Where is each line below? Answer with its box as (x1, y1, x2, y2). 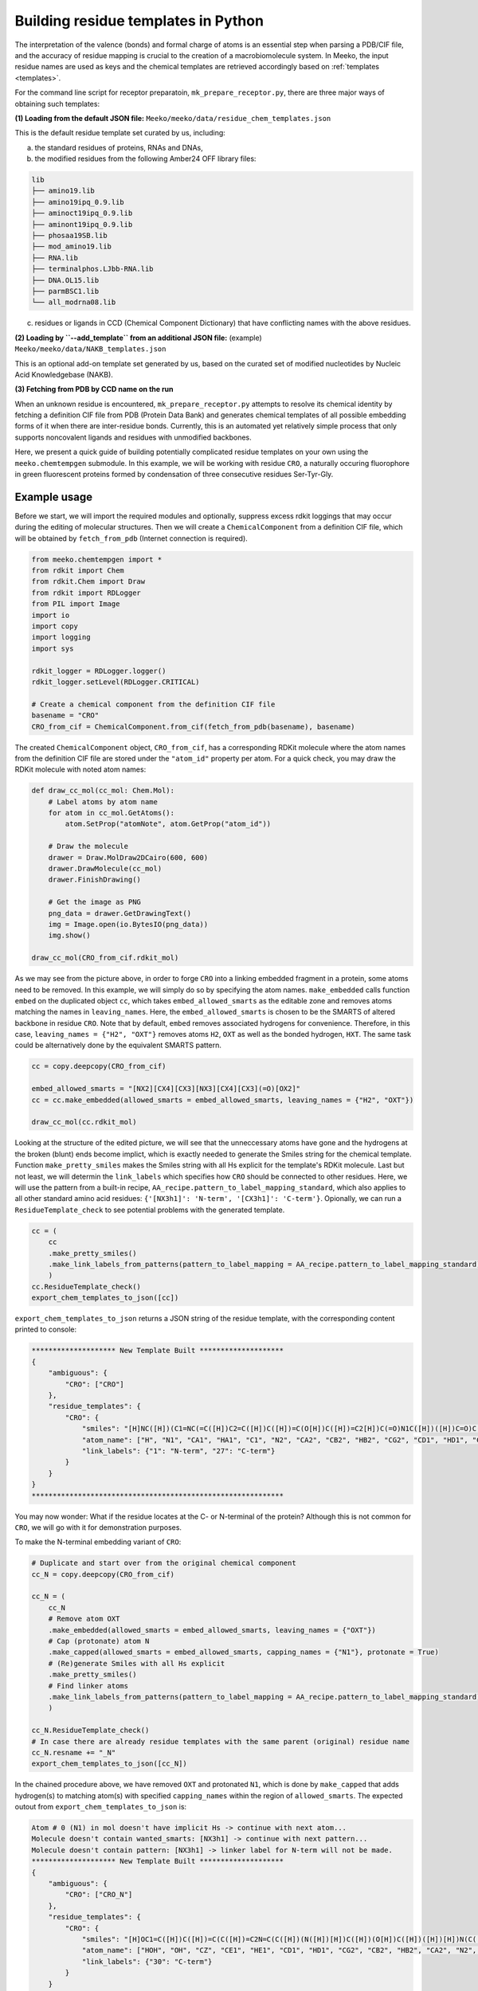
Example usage (14, 490, 93, 503)
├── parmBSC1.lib (31, 287, 100, 295)
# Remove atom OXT (48, 1614, 120, 1624)
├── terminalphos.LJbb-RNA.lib (31, 264, 155, 274)
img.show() (48, 931, 91, 940)
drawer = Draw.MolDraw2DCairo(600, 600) (48, 853, 209, 862)
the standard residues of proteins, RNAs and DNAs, (34, 143, 203, 152)
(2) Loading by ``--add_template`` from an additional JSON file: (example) (14, 333, 262, 342)
